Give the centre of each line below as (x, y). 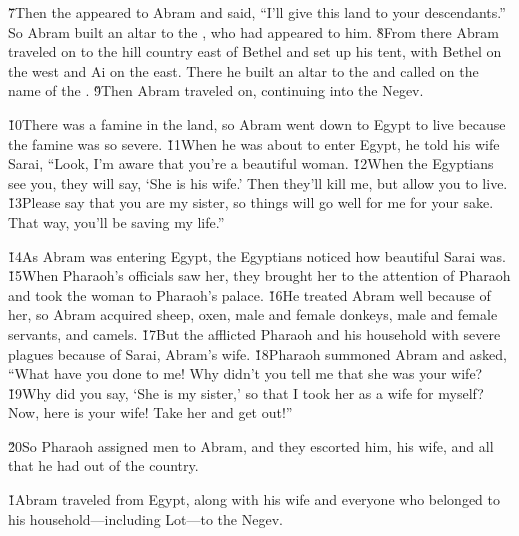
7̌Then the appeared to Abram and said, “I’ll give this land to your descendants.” (257, 12)
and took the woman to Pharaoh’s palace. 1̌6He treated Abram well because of (249, 294)
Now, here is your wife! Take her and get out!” (150, 412)
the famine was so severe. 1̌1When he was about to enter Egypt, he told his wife (254, 143)
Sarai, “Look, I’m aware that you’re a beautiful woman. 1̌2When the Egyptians (251, 163)
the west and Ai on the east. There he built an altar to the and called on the (243, 70)
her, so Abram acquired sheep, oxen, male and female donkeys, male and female (253, 314)
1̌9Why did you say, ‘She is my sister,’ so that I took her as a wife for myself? (246, 392)
